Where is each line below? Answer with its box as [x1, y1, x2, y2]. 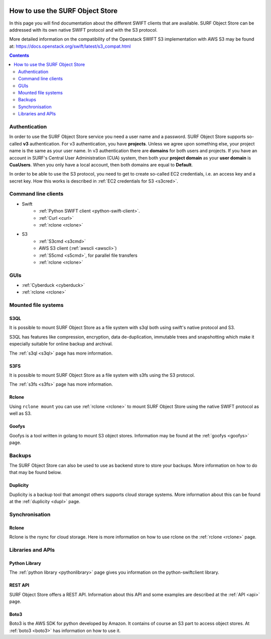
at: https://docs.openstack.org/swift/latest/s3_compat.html [9, 43, 131, 49]
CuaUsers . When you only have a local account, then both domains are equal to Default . [9, 162, 193, 168]
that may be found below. [9, 469, 62, 475]
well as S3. [9, 410, 32, 416]
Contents [9, 53, 30, 59]
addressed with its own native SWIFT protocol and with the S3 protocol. [9, 27, 158, 33]
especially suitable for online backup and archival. [9, 341, 113, 347]
